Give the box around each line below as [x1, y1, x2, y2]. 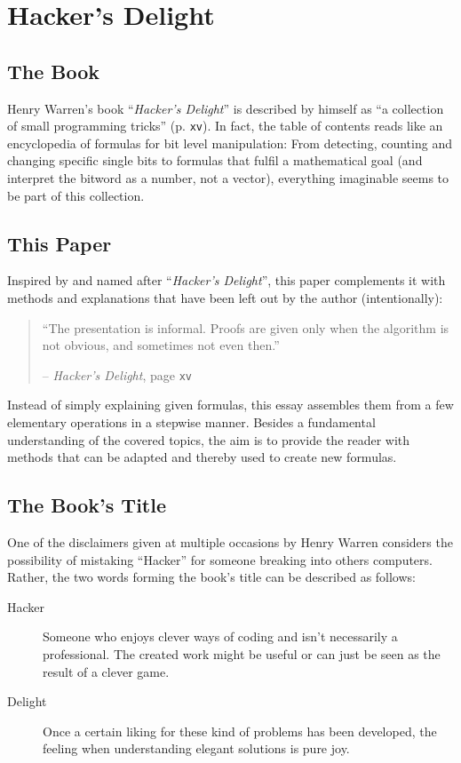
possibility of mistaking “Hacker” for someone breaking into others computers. [7, 550, 433, 568]
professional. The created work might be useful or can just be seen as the [43, 644, 441, 663]
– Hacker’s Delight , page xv [42, 365, 192, 384]
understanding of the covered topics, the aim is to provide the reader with [7, 430, 410, 449]
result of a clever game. [43, 662, 170, 680]
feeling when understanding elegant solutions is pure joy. [43, 739, 350, 758]
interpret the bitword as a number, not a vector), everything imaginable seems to [7, 169, 449, 187]
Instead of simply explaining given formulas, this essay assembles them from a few [7, 395, 454, 414]
